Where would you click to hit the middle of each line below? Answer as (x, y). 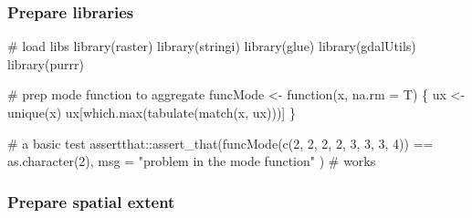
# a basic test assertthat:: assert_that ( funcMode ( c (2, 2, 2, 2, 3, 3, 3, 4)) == (220, 143)
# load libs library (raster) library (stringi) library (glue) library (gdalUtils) (212, 46)
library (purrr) (46, 63)
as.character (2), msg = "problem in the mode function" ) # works (192, 161)
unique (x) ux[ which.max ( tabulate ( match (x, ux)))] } (152, 112)
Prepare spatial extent (91, 201)
